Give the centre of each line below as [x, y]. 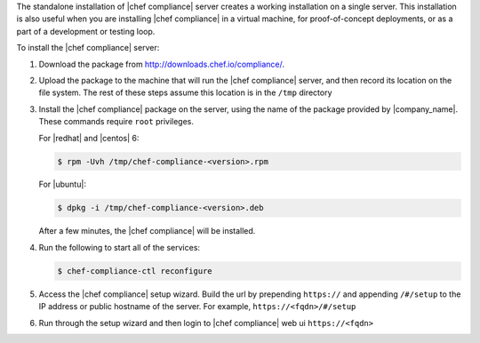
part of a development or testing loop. [86, 31]
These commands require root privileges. [116, 122]
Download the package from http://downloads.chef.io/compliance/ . [161, 64]
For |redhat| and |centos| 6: [89, 138]
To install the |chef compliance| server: [88, 48]
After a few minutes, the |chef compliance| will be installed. [147, 231]
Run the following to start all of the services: [119, 247]
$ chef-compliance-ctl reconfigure [135, 271]
